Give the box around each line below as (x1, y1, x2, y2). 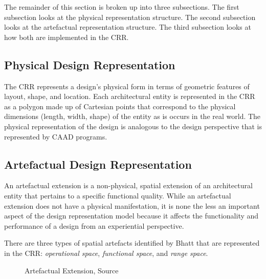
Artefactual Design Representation (4, 156, 192, 172)
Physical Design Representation (4, 56, 175, 72)
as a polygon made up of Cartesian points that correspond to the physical (4, 101, 236, 111)
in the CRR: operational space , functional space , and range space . (4, 247, 208, 258)
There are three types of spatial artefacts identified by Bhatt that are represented (4, 237, 260, 248)
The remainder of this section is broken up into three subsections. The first (4, 2, 239, 12)
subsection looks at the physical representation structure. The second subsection (4, 11, 256, 22)
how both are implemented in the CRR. (4, 31, 129, 42)
